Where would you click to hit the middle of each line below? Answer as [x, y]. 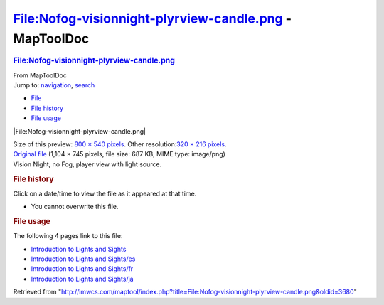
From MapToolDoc [40, 75]
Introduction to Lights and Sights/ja [82, 279]
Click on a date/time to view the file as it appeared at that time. [105, 193]
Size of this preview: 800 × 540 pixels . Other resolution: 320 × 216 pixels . [120, 144]
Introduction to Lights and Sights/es [83, 259]
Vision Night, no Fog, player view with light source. [87, 164]
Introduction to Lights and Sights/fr [82, 269]
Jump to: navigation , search [54, 85]
